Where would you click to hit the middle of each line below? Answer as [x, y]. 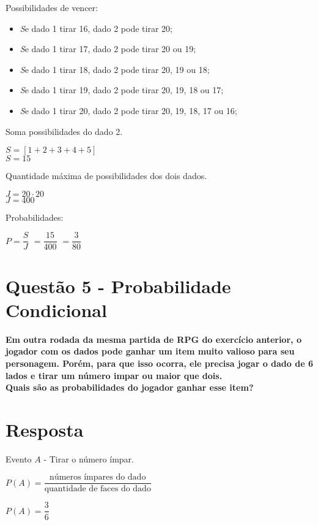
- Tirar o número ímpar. [89, 458]
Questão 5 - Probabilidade [118, 285]
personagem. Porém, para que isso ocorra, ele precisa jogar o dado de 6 [159, 363]
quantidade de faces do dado [98, 489]
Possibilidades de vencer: [52, 7]
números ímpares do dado [98, 477]
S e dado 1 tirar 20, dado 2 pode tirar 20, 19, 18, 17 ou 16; [128, 110]
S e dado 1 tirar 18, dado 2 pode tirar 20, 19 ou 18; [115, 69]
